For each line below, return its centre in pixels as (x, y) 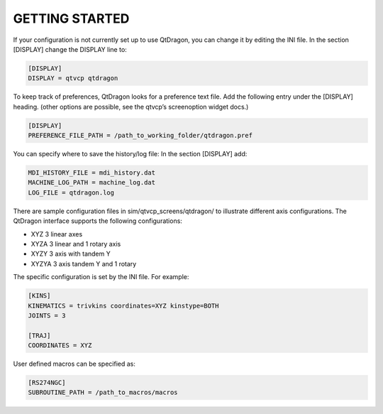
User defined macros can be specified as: (74, 364)
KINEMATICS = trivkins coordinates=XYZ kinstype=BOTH (123, 306)
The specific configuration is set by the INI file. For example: (101, 277)
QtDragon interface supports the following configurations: (98, 221)
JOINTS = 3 (47, 315)
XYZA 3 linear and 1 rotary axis (76, 244)
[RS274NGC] (47, 383)
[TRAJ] (39, 335)
